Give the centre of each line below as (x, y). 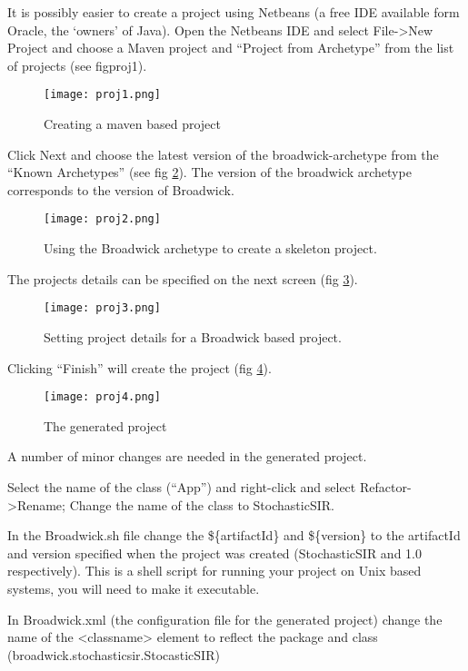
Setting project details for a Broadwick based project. (193, 336)
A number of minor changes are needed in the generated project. (187, 456)
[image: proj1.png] (102, 95)
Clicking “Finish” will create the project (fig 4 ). (139, 367)
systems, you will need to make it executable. (134, 588)
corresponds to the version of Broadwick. (121, 189)
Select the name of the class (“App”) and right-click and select (182, 486)
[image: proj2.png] (102, 219)
